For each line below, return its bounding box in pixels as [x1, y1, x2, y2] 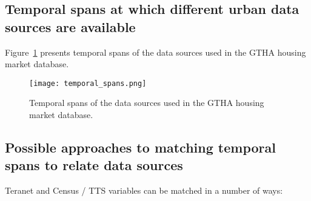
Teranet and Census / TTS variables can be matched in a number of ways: [5, 184, 283, 197]
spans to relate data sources [5, 156, 183, 174]
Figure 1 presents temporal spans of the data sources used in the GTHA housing [5, 45, 306, 58]
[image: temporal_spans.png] [29, 79, 147, 88]
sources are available [5, 17, 136, 36]
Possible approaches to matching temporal [5, 138, 276, 157]
